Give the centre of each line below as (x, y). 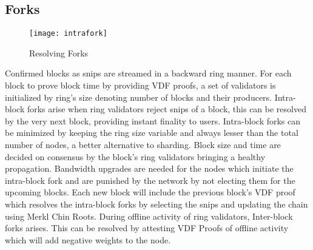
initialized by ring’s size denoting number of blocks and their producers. (138, 97)
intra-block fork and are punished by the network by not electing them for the (150, 180)
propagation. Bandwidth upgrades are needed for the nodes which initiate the (149, 168)
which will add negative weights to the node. (88, 239)
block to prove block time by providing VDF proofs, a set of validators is (140, 85)
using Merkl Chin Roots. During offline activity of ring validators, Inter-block (149, 216)
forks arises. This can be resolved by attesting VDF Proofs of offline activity (147, 228)
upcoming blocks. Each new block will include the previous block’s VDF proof (150, 192)
